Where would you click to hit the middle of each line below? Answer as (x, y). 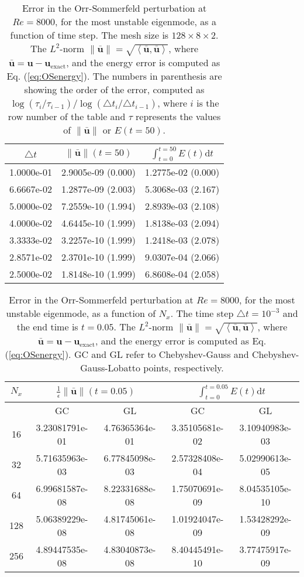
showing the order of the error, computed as (114, 90)
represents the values (178, 117)
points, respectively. (184, 368)
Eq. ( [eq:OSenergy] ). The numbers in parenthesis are (114, 76)
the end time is (47, 327)
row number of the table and (67, 117)
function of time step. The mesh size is (89, 35)
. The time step (202, 313)
